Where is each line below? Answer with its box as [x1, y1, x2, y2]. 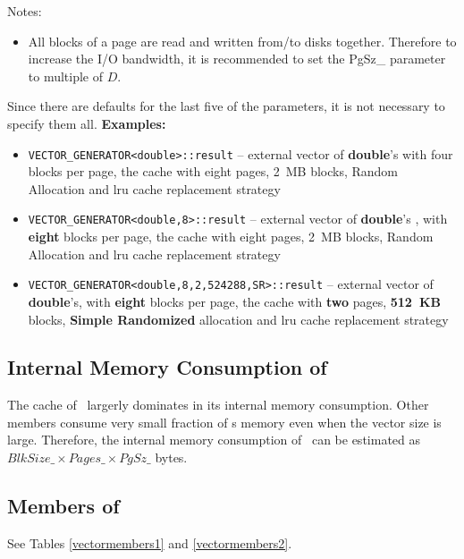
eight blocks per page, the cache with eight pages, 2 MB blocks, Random [28, 227, 434, 246]
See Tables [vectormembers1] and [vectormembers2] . [7, 533, 292, 552]
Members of [7, 492, 120, 520]
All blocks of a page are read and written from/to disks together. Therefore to [28, 31, 457, 50]
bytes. [155, 448, 188, 467]
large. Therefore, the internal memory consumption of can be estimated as [7, 430, 421, 449]
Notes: [7, 2, 42, 20]
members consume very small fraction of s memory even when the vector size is [7, 412, 442, 431]
